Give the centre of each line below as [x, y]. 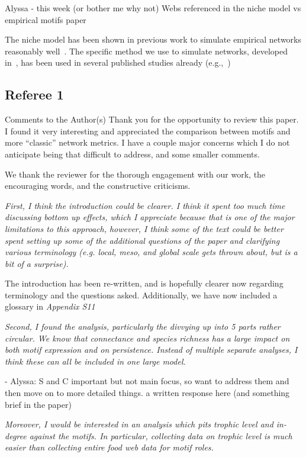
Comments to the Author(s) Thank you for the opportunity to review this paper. [152, 119]
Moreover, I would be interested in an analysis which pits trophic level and [139, 424]
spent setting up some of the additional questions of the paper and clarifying [142, 240]
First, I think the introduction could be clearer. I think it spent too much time [145, 205]
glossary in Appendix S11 [50, 306]
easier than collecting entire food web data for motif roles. [109, 447]
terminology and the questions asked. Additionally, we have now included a [141, 295]
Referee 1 [34, 94]
